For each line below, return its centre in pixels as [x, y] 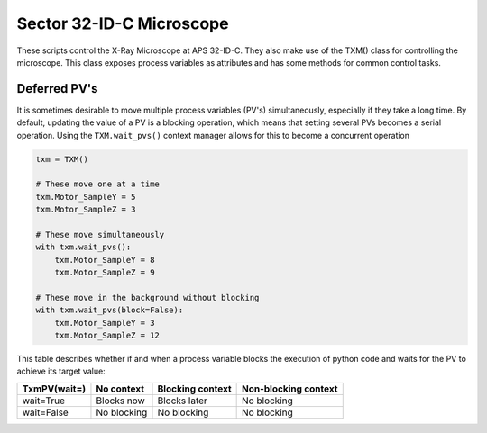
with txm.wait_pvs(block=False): [110, 310]
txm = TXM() [62, 159]
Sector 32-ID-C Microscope [123, 23]
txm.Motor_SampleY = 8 [105, 260]
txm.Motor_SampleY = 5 [86, 197]
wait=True [44, 401]
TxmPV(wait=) [54, 389]
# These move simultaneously [100, 235]
